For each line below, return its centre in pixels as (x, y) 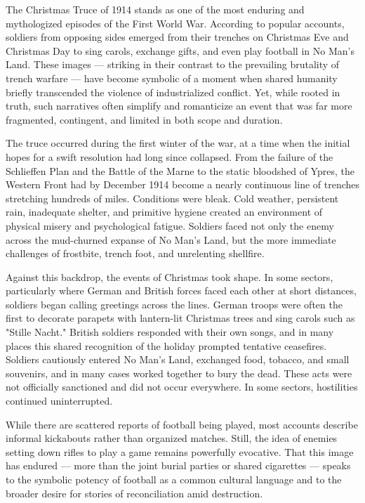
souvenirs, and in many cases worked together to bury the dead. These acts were (179, 373)
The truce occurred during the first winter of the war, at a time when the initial (178, 143)
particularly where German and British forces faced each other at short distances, (181, 290)
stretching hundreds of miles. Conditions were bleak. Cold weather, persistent (172, 198)
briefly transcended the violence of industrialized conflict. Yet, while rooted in (173, 92)
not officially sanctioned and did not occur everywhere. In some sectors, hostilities (182, 387)
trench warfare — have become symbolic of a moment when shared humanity (172, 78)
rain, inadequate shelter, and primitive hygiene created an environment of (164, 212)
